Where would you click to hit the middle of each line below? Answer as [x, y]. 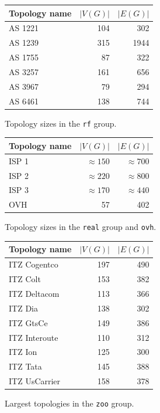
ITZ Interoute [34, 337]
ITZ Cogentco [34, 264]
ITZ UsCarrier [35, 381]
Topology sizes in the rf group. [61, 123]
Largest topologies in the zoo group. [69, 403]
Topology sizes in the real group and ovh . [81, 227]
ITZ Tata [25, 366]
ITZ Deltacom [34, 293]
